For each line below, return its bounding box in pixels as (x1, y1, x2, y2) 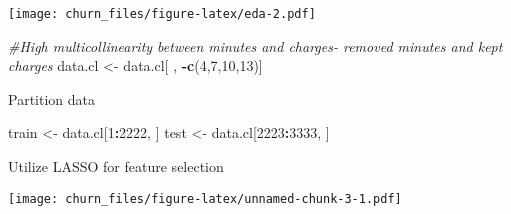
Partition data (8, 88, 95, 109)
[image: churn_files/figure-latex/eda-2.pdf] (8, 7, 316, 21)
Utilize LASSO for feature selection (8, 156, 224, 177)
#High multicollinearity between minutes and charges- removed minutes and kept (8, 35, 503, 56)
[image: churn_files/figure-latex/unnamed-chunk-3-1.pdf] (8, 191, 402, 206)
